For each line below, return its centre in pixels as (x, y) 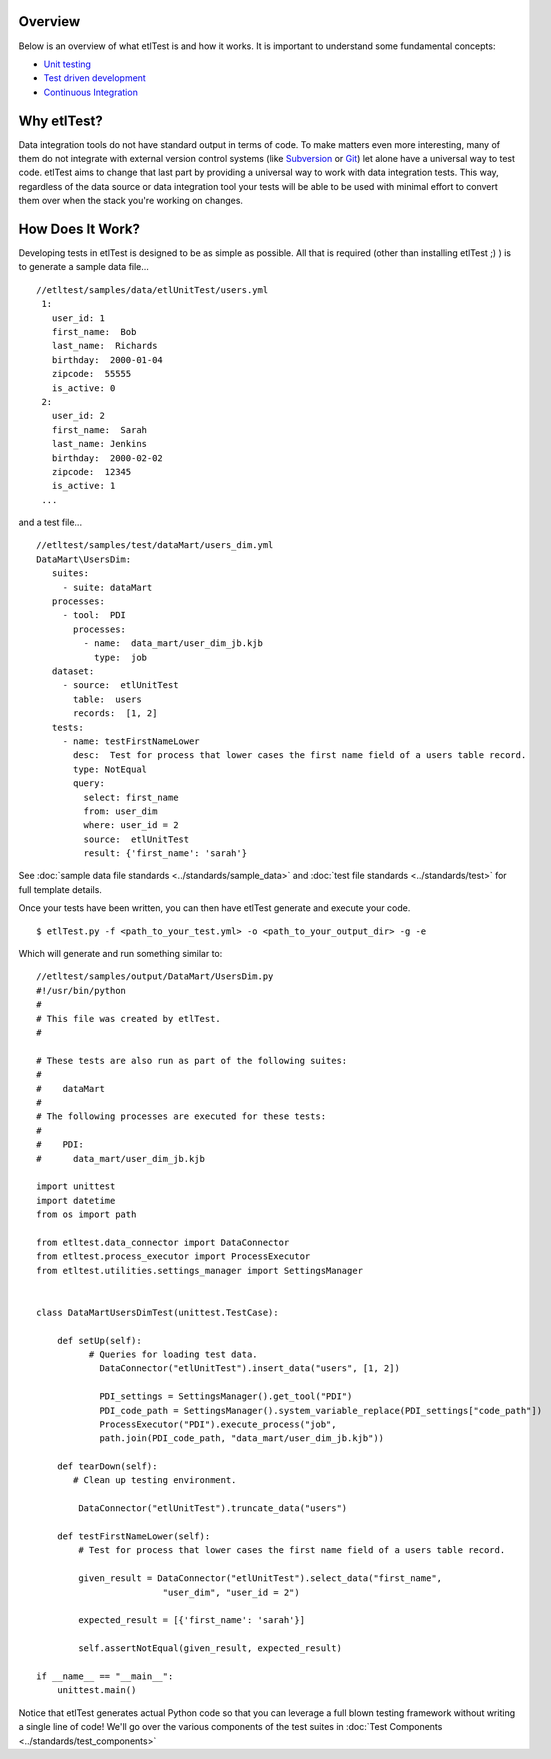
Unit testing (67, 64)
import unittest (76, 1186)
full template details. (60, 889)
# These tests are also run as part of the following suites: (192, 1060)
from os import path (86, 1214)
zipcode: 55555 (91, 374)
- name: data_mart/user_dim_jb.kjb (173, 643)
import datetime (76, 1200)
